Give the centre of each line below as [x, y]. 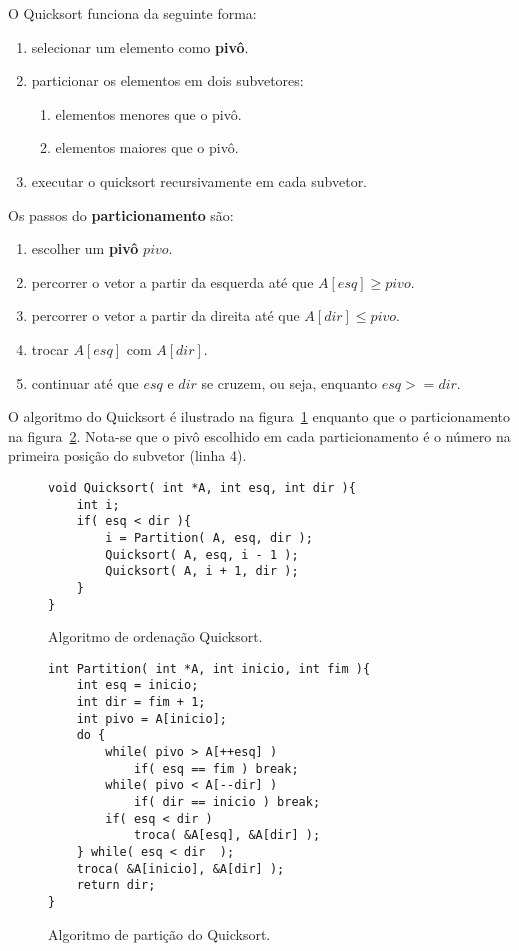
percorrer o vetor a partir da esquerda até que [172, 281]
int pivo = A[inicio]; [151, 718]
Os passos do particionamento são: [121, 214]
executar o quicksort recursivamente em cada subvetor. [199, 180]
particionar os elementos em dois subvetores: [167, 80]
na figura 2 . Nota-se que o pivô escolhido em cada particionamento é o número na [259, 435]
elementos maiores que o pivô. [147, 147]
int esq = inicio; [137, 685]
